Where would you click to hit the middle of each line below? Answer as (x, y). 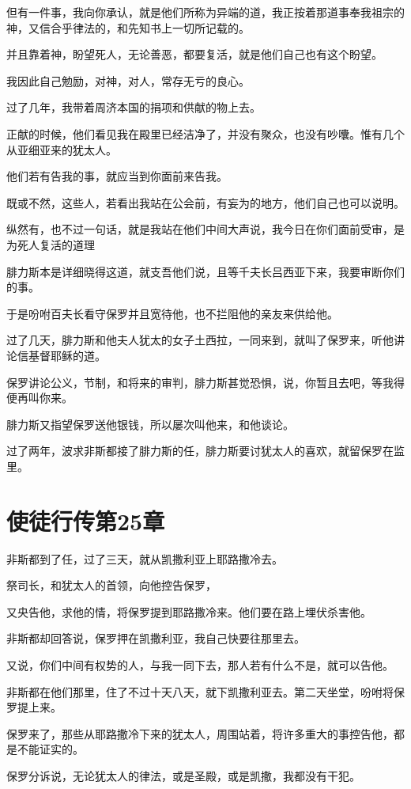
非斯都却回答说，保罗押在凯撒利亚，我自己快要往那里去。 (156, 638)
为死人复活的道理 (51, 244)
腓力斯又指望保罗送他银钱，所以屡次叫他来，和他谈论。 (150, 424)
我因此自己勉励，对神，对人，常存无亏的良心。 (128, 80)
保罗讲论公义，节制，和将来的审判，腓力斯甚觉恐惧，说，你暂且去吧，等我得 (205, 382)
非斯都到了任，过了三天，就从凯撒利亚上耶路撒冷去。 (145, 558)
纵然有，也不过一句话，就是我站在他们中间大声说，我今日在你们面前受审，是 (205, 229)
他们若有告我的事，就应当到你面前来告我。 (117, 176)
